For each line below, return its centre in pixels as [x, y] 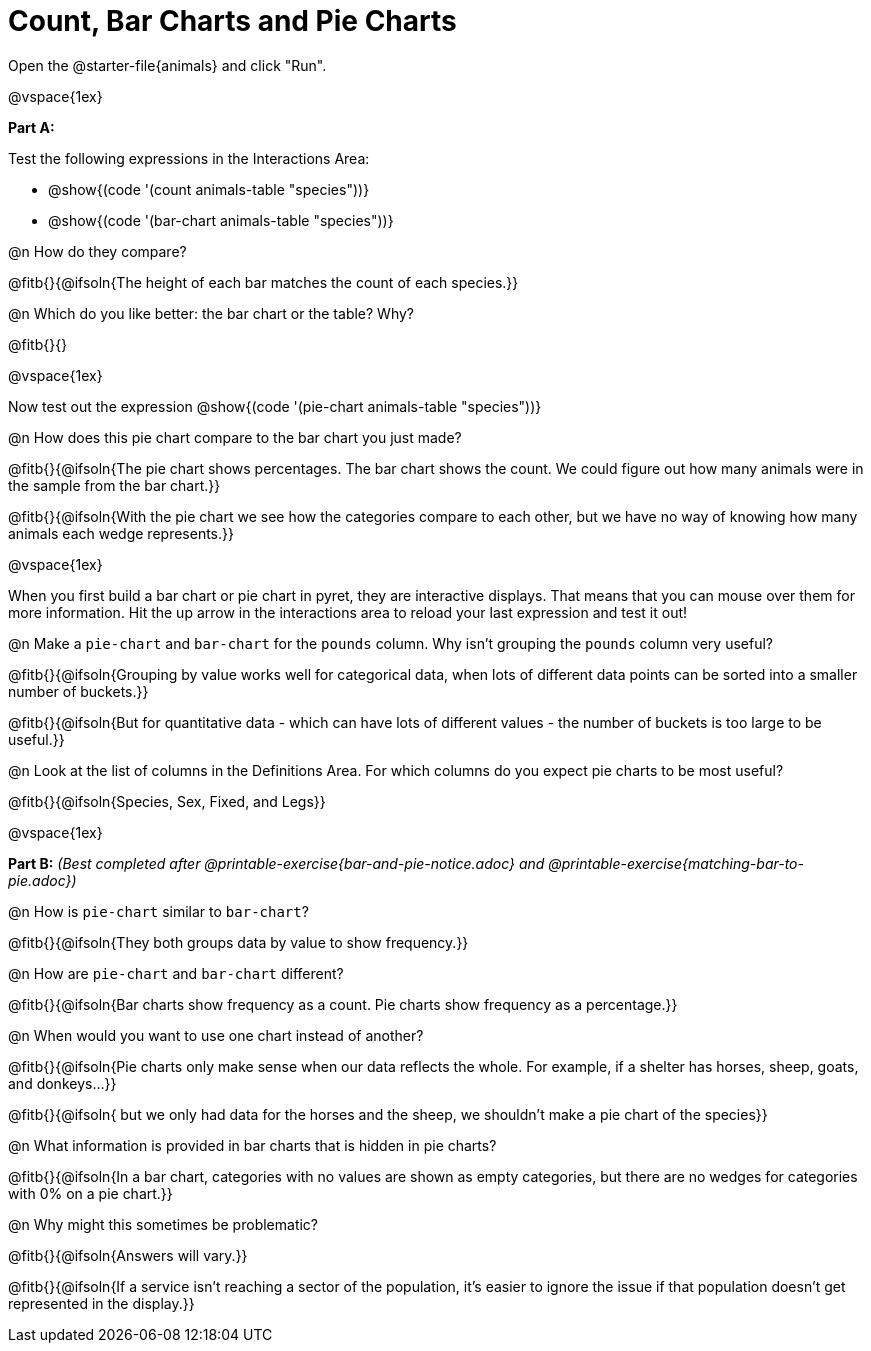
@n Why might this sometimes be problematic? [163, 1224]
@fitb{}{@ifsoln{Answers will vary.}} [128, 1255]
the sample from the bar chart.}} [114, 485]
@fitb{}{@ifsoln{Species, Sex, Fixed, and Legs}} [167, 801]
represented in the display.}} [101, 1303]
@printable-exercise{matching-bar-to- [676, 863]
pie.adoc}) [42, 880]
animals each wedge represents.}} [121, 533]
